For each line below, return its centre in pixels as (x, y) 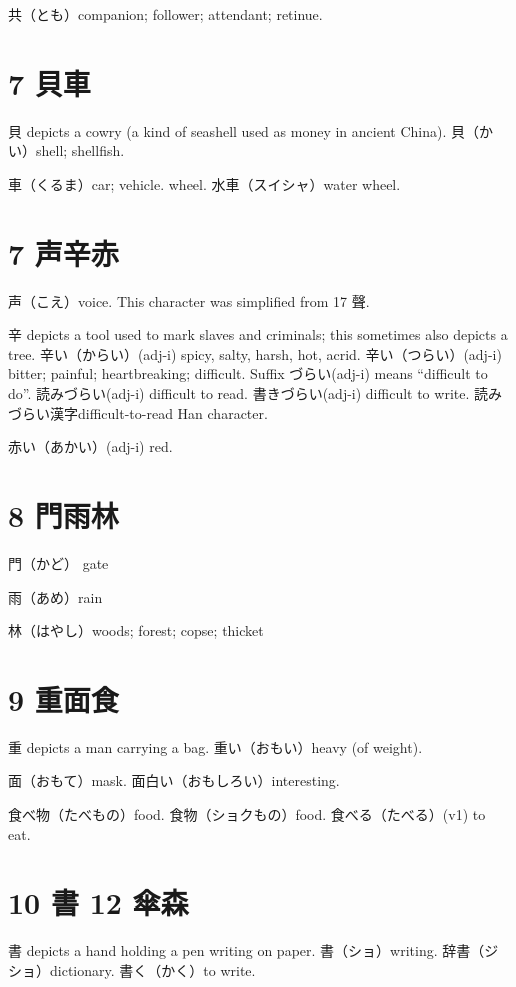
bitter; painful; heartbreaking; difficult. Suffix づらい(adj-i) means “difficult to (248, 373)
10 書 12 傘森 (98, 902)
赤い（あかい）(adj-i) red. (90, 446)
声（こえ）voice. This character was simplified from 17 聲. (189, 300)
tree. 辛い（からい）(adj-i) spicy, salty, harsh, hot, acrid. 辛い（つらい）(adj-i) (255, 353)
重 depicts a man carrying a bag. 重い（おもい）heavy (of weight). (215, 746)
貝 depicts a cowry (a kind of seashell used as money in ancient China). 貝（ (243, 130)
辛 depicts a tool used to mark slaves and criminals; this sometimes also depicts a (258, 334)
